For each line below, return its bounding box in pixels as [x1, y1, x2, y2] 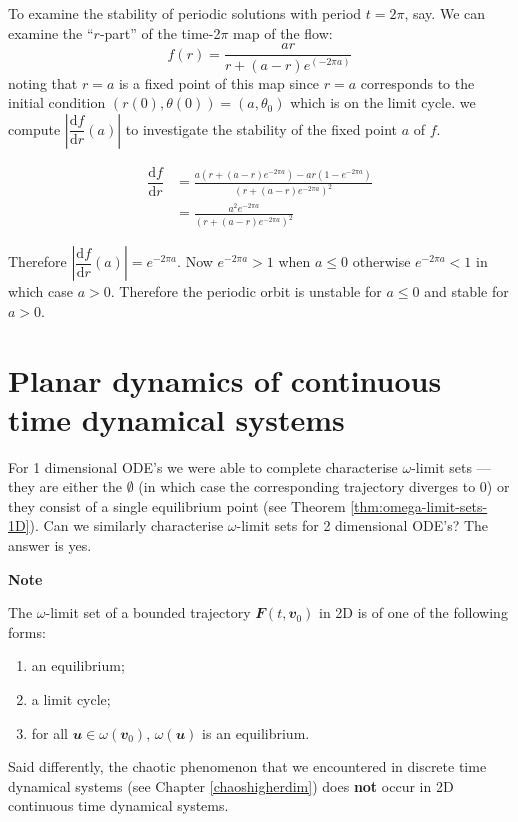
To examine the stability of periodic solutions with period [8, 3, 362, 23]
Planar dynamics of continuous [8, 359, 442, 400]
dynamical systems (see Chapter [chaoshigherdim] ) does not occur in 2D [8, 775, 454, 796]
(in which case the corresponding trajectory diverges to [138, 476, 476, 497]
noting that [8, 72, 78, 93]
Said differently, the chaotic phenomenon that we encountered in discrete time [8, 756, 487, 777]
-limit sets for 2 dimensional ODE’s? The [236, 515, 489, 536]
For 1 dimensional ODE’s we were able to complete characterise [8, 456, 398, 477]
